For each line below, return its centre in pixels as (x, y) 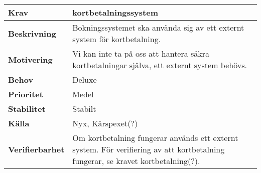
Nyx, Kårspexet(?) (105, 123)
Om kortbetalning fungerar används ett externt (155, 138)
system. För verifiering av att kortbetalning (149, 149)
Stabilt (84, 109)
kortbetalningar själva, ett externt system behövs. (160, 65)
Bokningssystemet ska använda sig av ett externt (158, 27)
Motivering (30, 59)
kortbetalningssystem (115, 12)
